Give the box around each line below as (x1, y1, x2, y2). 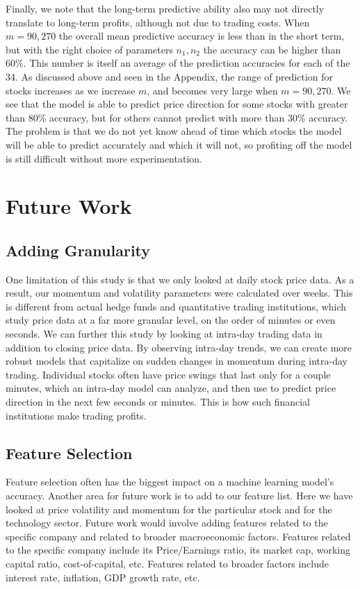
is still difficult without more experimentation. (6, 151, 202, 165)
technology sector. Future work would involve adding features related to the (6, 515, 328, 530)
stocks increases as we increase (6, 83, 136, 97)
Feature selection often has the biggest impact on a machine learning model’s (6, 474, 334, 489)
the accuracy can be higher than (203, 42, 341, 56)
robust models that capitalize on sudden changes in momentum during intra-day (6, 354, 347, 368)
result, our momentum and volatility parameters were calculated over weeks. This (6, 285, 353, 300)
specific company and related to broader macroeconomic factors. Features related (6, 529, 351, 543)
